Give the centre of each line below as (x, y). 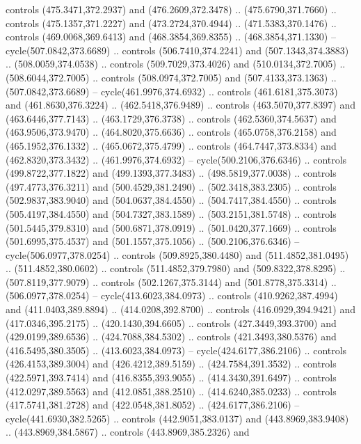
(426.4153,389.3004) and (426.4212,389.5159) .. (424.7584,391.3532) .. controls (171, 364)
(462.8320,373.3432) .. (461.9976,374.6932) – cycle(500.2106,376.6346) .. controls (176, 159)
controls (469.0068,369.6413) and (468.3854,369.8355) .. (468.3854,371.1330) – (171, 37)
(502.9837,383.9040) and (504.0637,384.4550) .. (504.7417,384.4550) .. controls (171, 200)
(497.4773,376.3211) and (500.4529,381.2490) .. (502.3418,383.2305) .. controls (171, 186)
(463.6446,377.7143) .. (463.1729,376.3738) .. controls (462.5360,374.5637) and (171, 118)
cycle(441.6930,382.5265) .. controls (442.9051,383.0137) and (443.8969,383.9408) (177, 418)
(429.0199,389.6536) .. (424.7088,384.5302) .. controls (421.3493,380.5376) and (171, 336)
